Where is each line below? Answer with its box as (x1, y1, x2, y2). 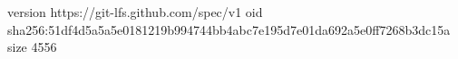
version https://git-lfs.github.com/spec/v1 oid (7, 3, 263, 21)
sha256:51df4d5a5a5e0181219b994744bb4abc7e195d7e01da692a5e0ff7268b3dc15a (7, 20, 451, 38)
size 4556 (7, 38, 57, 56)
